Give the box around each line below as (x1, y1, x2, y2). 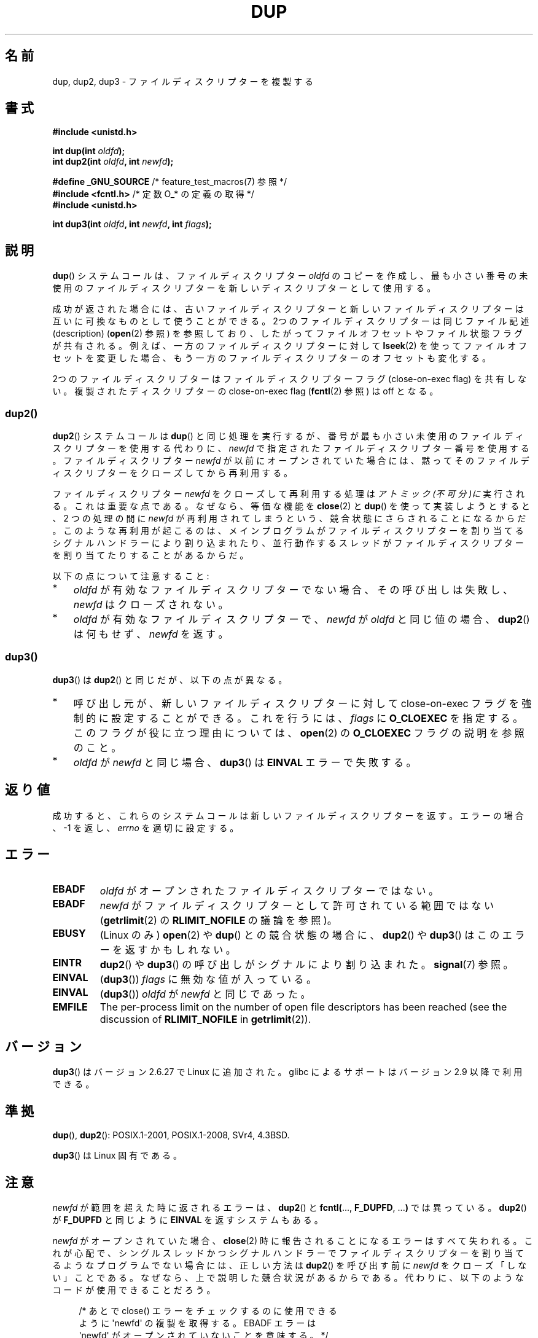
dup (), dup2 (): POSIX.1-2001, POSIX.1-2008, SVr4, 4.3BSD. (52, 1130, 290, 1141)
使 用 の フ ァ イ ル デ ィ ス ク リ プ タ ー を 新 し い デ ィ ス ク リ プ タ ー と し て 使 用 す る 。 (52, 283, 436, 294)
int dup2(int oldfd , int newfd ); (52, 156, 174, 167)
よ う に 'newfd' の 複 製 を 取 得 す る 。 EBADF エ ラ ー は (79, 1318, 316, 1328)
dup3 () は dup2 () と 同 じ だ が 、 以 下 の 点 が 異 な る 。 (52, 674, 287, 685)
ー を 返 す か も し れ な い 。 (99, 944, 236, 957)
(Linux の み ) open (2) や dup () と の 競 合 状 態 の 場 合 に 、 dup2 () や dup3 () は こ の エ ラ (99, 929, 525, 942)
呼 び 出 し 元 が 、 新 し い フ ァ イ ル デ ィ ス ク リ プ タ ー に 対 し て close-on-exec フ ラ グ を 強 (73, 697, 532, 710)
